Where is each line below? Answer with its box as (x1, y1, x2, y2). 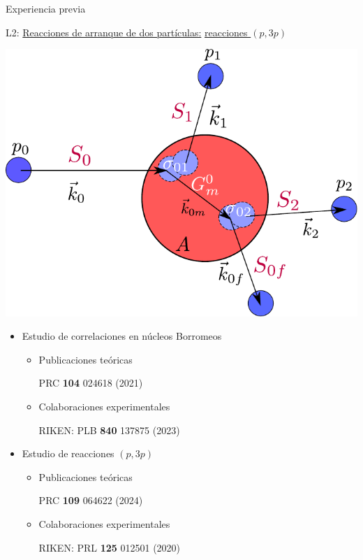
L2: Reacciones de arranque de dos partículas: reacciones (6, 24, 248, 39)
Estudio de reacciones (22, 446, 114, 461)
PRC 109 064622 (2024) (38, 493, 143, 508)
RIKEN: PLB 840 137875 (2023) (38, 422, 180, 437)
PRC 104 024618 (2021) (38, 375, 143, 390)
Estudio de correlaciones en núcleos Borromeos (22, 329, 222, 343)
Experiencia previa (6, 1, 86, 15)
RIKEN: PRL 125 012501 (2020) (38, 540, 181, 554)
